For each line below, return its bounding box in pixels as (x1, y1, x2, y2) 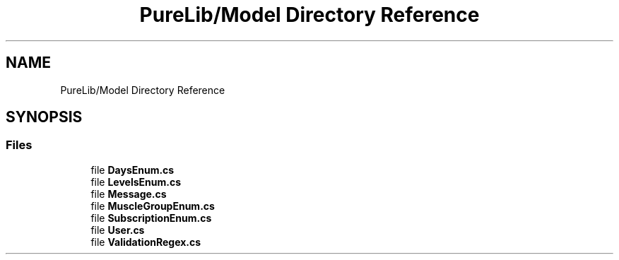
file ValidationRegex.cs (90, 235, 201, 248)
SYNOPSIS (6, 108, 83, 126)
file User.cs (90, 223, 145, 236)
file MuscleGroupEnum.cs (90, 199, 215, 212)
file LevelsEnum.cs (90, 175, 182, 188)
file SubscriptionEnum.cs (90, 211, 212, 224)
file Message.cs (90, 187, 167, 200)
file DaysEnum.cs (90, 163, 175, 176)
